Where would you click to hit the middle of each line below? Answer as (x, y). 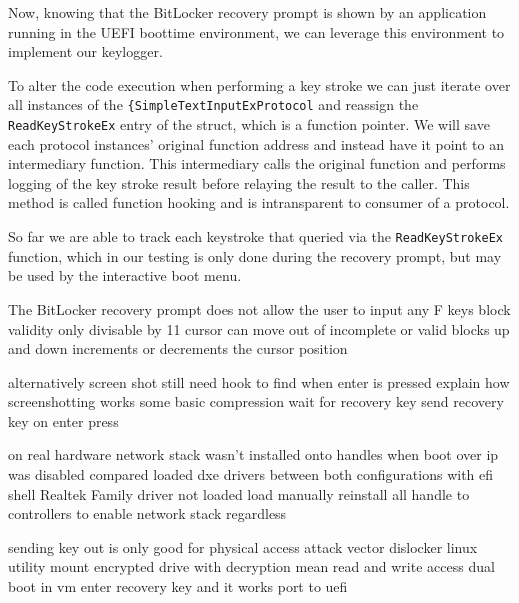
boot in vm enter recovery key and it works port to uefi (178, 586)
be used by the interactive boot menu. (125, 275)
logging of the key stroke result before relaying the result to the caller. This (239, 182)
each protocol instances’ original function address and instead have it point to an (256, 143)
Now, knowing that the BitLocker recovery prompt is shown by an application (247, 12)
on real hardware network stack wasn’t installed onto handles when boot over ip (253, 454)
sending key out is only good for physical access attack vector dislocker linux (243, 546)
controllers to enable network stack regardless (147, 513)
